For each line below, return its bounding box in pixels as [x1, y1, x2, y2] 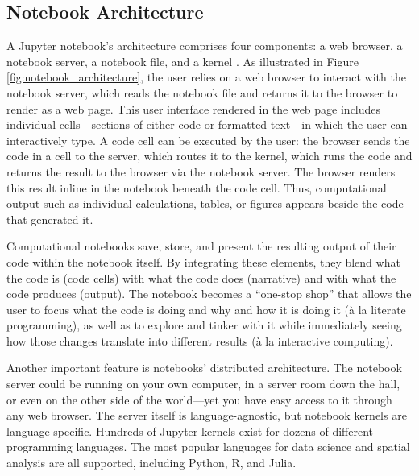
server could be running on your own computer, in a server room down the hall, [6, 375, 400, 392]
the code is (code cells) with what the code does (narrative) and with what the [6, 269, 396, 286]
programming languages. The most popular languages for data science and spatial [6, 438, 410, 455]
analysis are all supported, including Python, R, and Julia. [6, 454, 297, 471]
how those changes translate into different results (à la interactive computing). [6, 332, 393, 349]
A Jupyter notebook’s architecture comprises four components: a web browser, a [6, 37, 403, 54]
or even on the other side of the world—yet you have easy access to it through [6, 391, 392, 408]
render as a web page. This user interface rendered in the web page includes [6, 100, 381, 117]
